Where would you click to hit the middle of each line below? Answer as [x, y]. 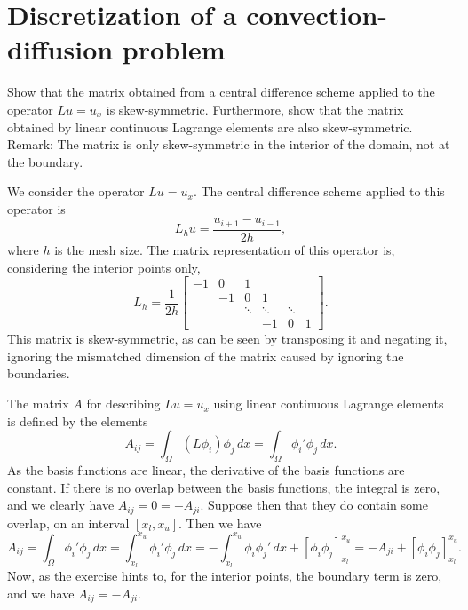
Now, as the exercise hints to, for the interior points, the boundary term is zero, [225, 575]
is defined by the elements [78, 420]
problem [174, 49]
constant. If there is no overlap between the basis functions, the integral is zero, [224, 487]
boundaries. [39, 373]
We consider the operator [76, 191]
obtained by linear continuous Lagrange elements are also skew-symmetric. [210, 127]
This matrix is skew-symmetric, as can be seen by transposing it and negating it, [227, 339]
